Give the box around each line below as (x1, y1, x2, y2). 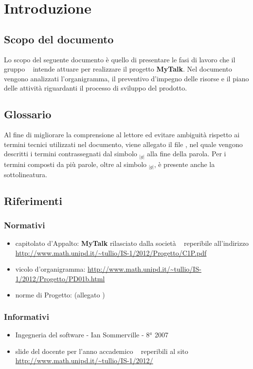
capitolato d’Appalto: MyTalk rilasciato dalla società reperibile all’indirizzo (15, 238, 249, 248)
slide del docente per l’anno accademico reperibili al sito (15, 346, 188, 356)
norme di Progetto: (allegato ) (15, 290, 105, 300)
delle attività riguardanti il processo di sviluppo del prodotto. (4, 83, 187, 93)
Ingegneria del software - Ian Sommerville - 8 (15, 330, 150, 340)
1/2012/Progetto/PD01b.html (15, 273, 105, 283)
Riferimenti (4, 193, 62, 208)
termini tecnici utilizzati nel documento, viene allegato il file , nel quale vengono (4, 139, 243, 149)
